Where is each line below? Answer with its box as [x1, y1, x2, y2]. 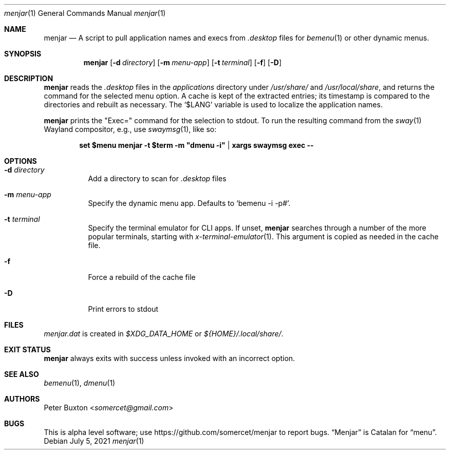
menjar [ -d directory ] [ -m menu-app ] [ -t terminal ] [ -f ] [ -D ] [83, 58, 282, 67]
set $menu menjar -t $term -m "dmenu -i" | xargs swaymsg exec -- [79, 141, 314, 149]
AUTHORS [4, 394, 40, 403]
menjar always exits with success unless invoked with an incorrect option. [44, 354, 295, 363]
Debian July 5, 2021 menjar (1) [44, 437, 144, 445]
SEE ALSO [4, 370, 39, 379]
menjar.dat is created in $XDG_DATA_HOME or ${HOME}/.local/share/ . [44, 329, 284, 338]
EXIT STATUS [4, 345, 51, 354]
